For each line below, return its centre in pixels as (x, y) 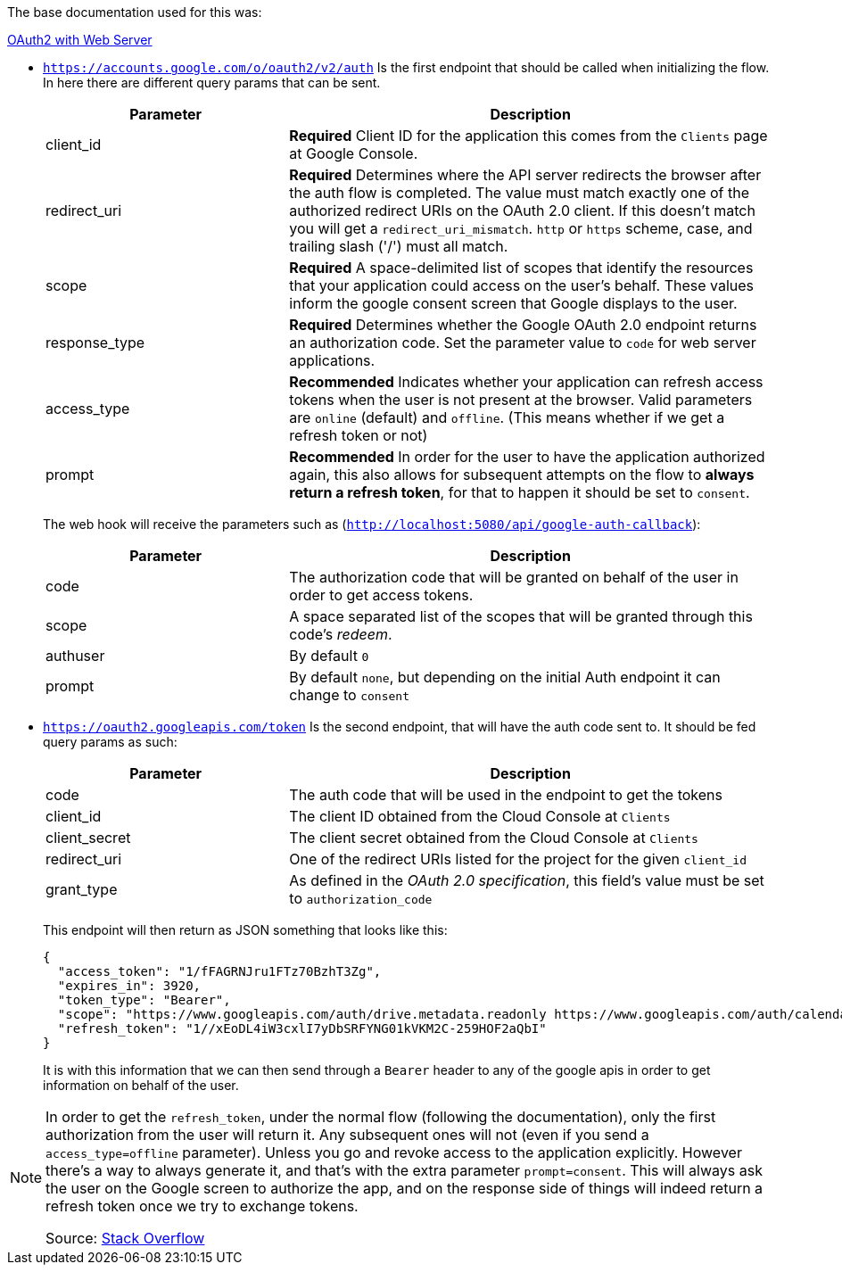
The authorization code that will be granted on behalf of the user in (514, 577)
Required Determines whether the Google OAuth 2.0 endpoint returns (523, 325)
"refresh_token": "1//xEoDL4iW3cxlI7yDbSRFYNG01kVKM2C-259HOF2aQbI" (302, 1028)
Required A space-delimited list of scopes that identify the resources (521, 268)
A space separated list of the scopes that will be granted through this (521, 616)
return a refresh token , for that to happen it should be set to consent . (520, 492)
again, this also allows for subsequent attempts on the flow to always (522, 475)
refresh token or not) (359, 435)
